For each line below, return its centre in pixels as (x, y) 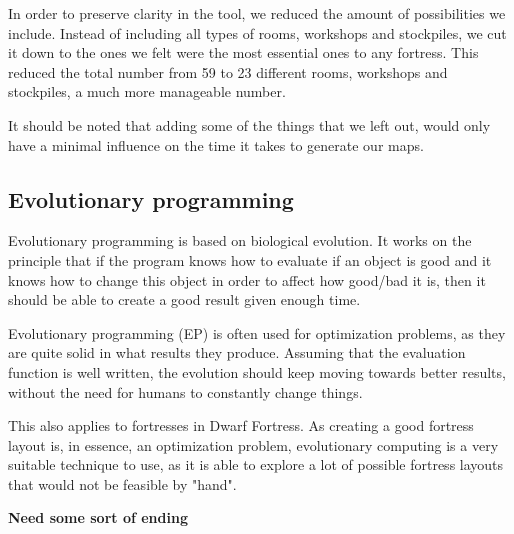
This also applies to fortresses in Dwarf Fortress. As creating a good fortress (241, 425)
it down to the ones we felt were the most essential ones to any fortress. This (243, 52)
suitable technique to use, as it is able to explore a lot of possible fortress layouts (256, 464)
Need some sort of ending (98, 517)
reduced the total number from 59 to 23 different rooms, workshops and (228, 71)
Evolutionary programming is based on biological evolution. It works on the (240, 240)
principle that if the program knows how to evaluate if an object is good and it (250, 259)
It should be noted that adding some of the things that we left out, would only (249, 124)
